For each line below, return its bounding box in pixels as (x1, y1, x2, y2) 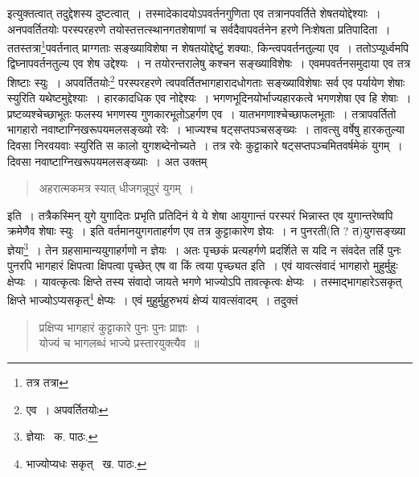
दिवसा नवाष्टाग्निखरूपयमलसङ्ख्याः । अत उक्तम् (7, 152, 207, 169)
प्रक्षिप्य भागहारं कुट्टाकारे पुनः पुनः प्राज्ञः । (39, 318, 200, 335)
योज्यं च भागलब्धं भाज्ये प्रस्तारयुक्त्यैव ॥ (39, 334, 199, 351)
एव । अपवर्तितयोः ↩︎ (26, 400, 109, 417)
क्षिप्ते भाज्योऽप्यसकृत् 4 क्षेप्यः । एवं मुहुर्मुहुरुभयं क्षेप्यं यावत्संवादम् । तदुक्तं (7, 289, 298, 309)
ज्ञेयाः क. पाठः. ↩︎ (26, 428, 98, 445)
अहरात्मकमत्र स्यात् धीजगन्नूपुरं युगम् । (39, 180, 195, 197)
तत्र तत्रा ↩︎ (26, 373, 68, 390)
